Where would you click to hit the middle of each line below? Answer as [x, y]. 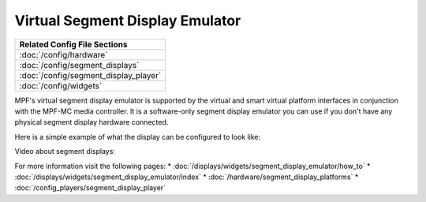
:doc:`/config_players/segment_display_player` [90, 188]
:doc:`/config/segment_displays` [79, 65]
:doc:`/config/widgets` [61, 85]
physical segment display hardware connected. [92, 122]
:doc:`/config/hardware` [64, 54]
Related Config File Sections [73, 44]
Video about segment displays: [65, 151]
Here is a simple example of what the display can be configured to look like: [137, 137]
